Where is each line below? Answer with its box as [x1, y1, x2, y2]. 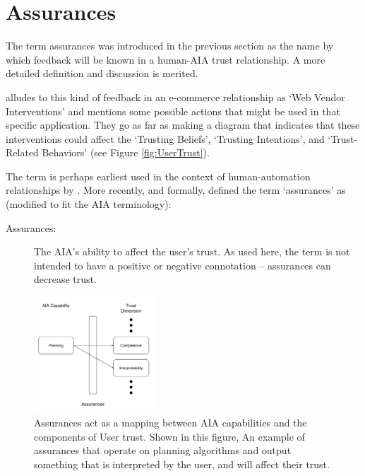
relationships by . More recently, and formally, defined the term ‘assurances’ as [6, 182, 346, 197]
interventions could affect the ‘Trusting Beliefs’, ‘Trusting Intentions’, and [6, 131, 325, 146]
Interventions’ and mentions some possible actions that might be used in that [6, 103, 340, 118]
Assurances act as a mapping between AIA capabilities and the [34, 414, 307, 429]
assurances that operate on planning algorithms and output [34, 443, 292, 458]
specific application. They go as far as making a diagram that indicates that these [6, 117, 360, 132]
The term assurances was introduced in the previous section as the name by [6, 38, 334, 53]
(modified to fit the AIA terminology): [6, 197, 172, 211]
